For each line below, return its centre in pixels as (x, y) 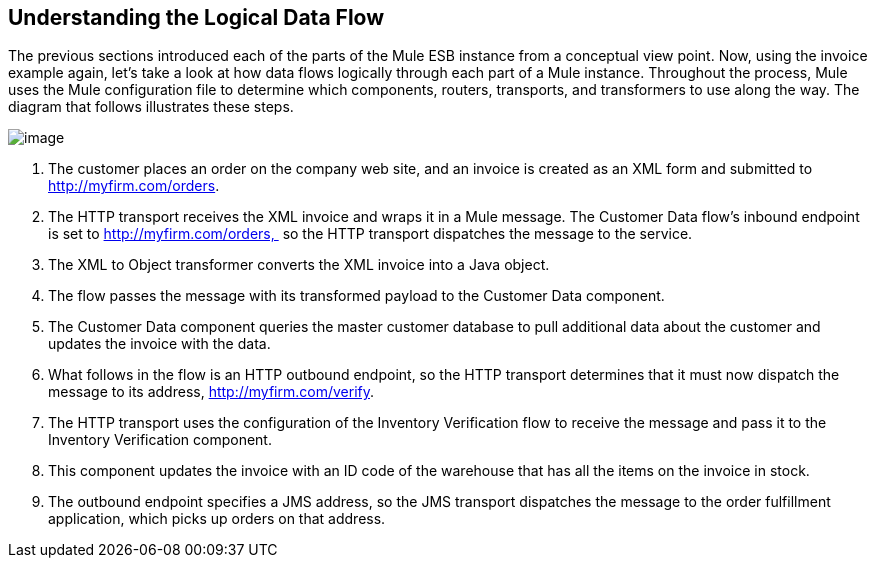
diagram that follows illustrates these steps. (151, 107)
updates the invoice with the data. (159, 344)
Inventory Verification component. (160, 440)
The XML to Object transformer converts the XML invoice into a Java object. (299, 265)
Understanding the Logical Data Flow (196, 17)
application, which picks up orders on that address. (217, 519)
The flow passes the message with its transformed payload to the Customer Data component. (356, 296)
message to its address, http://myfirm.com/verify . (211, 392)
